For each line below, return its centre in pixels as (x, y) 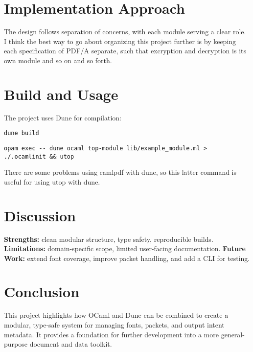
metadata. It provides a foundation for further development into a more (111, 334)
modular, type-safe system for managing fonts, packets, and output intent (114, 325)
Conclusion (42, 292)
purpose (16, 344)
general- (233, 334)
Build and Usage (61, 94)
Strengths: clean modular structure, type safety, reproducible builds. (109, 239)
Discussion (40, 215)
